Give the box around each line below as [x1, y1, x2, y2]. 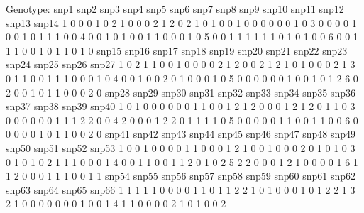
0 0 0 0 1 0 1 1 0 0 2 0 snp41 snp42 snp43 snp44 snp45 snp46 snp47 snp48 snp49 [6, 126, 355, 141]
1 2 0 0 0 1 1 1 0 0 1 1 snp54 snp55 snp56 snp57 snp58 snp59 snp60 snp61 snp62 [6, 168, 355, 183]
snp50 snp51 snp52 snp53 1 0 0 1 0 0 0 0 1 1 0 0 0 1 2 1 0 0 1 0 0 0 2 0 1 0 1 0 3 [6, 140, 355, 155]
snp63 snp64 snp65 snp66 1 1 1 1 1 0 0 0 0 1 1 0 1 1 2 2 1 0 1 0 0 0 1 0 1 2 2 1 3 [6, 182, 355, 197]
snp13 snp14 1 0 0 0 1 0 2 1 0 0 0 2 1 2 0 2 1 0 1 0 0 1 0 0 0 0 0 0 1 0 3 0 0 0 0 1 [6, 15, 357, 30]
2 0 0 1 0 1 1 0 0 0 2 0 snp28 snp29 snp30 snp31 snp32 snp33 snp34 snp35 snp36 [6, 84, 355, 99]
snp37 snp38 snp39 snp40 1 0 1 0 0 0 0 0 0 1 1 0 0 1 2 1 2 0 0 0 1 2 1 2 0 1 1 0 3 [6, 99, 355, 114]
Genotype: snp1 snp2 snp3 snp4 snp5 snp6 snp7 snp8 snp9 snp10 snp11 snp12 [6, 1, 344, 16]
